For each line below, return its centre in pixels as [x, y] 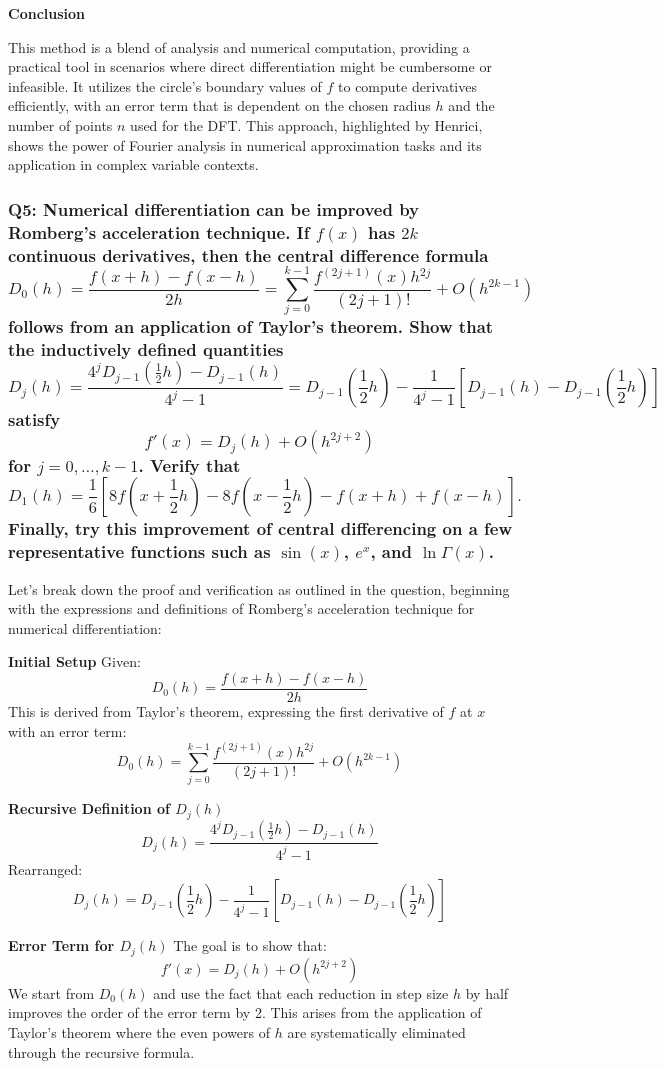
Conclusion [47, 13]
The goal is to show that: [250, 945]
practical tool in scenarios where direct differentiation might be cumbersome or [250, 66]
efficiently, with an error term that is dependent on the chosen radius [219, 105]
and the [471, 105]
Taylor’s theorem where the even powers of [139, 1032]
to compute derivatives [407, 85]
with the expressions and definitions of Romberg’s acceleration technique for [241, 608]
